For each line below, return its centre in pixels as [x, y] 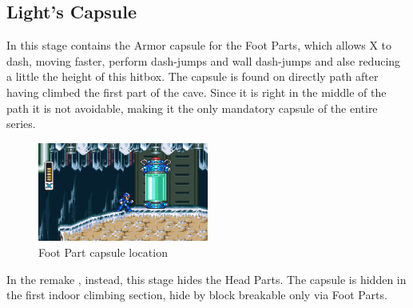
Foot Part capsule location [103, 252]
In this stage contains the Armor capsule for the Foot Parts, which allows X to [199, 45]
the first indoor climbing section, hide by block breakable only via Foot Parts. [197, 295]
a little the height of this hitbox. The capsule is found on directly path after [193, 76]
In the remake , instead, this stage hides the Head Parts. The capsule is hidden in [206, 279]
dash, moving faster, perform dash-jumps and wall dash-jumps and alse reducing [204, 60]
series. [21, 124]
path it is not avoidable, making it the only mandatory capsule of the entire [192, 108]
